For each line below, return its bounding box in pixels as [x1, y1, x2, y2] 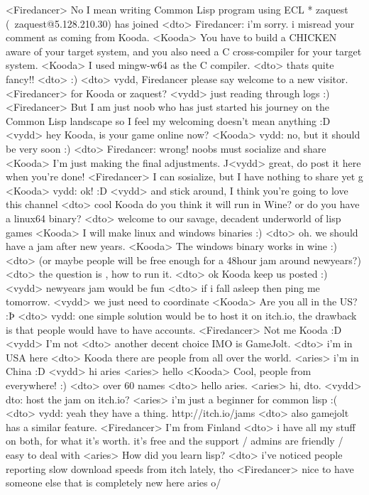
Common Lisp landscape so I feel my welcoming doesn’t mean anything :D [6, 113, 331, 128]
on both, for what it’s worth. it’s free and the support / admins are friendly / [6, 433, 343, 448]
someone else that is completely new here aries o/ [6, 475, 221, 490]
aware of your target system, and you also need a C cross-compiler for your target [6, 43, 362, 58]
